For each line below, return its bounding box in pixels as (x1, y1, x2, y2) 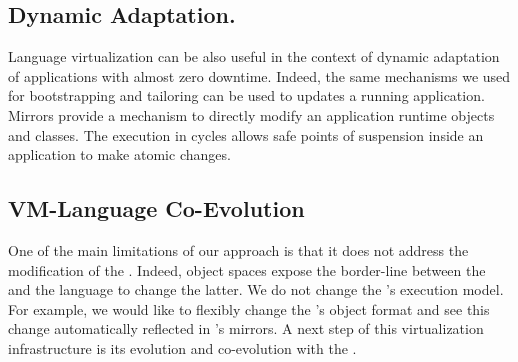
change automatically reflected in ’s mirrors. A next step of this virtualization (8, 318, 484, 339)
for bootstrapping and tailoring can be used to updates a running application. (8, 85, 485, 106)
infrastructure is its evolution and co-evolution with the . (8, 337, 357, 358)
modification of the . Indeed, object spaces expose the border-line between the (8, 259, 486, 280)
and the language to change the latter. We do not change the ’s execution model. (8, 279, 504, 300)
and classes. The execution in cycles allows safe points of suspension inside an (8, 124, 484, 145)
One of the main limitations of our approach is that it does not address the (8, 239, 469, 260)
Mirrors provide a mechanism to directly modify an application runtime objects (8, 104, 495, 125)
